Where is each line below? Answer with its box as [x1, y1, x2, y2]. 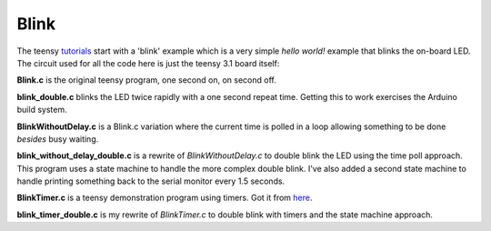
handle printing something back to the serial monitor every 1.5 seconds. [16, 176, 286, 186]
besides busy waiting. [16, 133, 99, 145]
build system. [16, 105, 67, 115]
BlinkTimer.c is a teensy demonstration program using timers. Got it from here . [16, 192, 313, 204]
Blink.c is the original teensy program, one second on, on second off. [16, 75, 276, 85]
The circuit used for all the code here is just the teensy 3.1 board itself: [16, 57, 280, 68]
